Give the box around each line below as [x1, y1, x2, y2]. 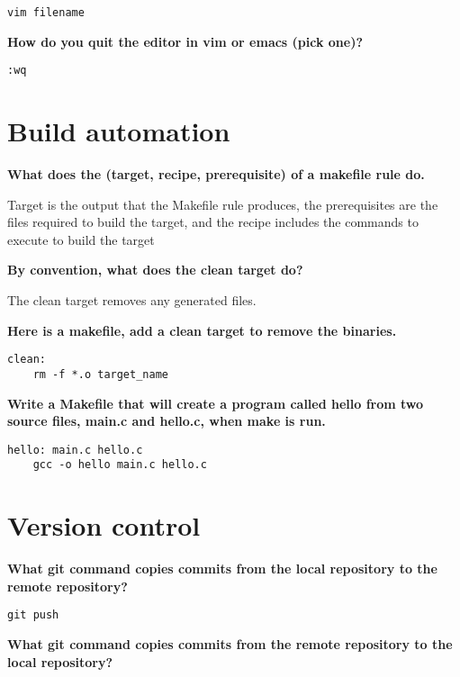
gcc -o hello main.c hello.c [32, 458, 207, 472]
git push [7, 609, 59, 622]
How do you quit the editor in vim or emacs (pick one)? [7, 32, 364, 50]
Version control [7, 507, 201, 544]
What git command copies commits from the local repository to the [7, 559, 437, 578]
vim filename [7, 6, 85, 19]
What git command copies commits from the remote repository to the [7, 634, 453, 653]
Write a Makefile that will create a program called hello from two [7, 393, 424, 412]
